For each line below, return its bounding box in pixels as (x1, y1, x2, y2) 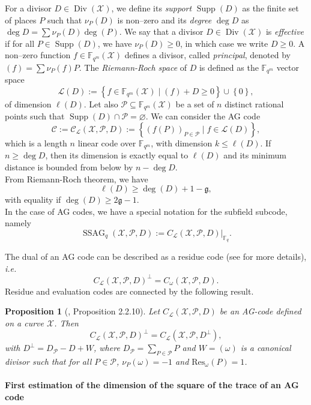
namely (5, 217, 31, 229)
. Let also (83, 97, 118, 110)
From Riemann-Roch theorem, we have (5, 172, 148, 185)
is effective (265, 25, 304, 38)
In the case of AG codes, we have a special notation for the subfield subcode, (5, 205, 288, 217)
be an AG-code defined (219, 305, 301, 317)
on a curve (5, 317, 44, 329)
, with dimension (151, 136, 213, 149)
